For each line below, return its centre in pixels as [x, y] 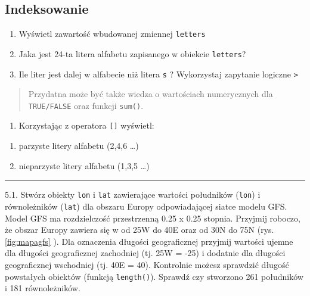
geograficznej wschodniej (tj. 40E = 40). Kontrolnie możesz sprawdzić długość [147, 264]
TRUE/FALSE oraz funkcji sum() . [86, 105]
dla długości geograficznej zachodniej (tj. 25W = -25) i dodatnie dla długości [145, 253]
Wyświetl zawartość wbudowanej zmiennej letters [112, 34]
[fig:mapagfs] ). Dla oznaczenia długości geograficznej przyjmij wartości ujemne [149, 241]
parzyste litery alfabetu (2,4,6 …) [79, 146]
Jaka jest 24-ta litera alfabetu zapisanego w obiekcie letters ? [132, 53]
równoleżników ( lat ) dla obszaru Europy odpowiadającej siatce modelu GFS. [146, 206]
